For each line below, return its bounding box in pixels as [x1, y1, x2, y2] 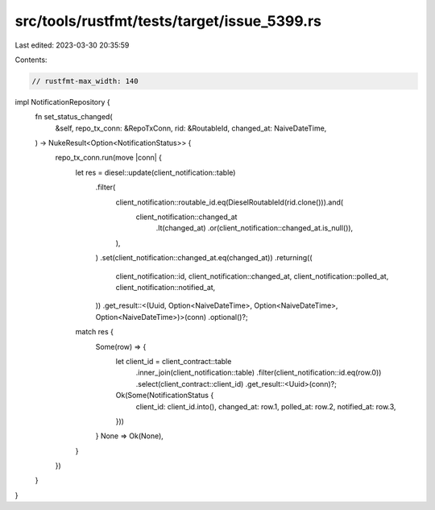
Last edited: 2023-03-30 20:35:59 [14, 40, 130, 50]
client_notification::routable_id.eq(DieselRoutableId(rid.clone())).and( [115, 197, 344, 207]
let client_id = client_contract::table [115, 356, 232, 366]
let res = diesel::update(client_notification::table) [75, 168, 236, 177]
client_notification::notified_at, [115, 282, 216, 292]
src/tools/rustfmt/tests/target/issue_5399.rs [14, 12, 322, 30]
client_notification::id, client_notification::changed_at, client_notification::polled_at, [115, 271, 389, 281]
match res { [75, 327, 114, 337]
